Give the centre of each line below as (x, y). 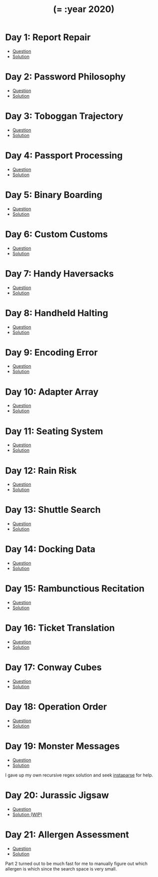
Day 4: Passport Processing (64, 156)
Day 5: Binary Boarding (54, 195)
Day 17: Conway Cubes (54, 668)
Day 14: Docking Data (50, 549)
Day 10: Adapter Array (52, 392)
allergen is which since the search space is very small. (61, 868)
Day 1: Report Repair (48, 37)
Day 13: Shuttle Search (53, 510)
